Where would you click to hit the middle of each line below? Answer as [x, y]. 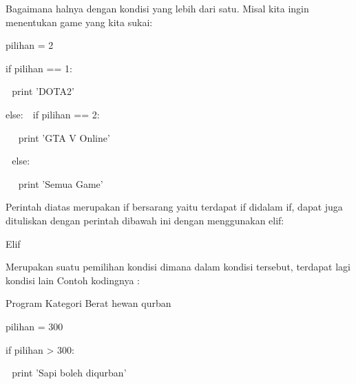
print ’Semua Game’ [61, 183]
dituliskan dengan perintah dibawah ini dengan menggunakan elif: [145, 220]
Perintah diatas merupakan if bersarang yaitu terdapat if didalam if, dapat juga [174, 207]
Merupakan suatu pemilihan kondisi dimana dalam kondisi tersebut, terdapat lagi [178, 267]
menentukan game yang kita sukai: [79, 22]
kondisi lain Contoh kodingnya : [73, 280]
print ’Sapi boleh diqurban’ [69, 373]
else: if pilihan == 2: [53, 114]
